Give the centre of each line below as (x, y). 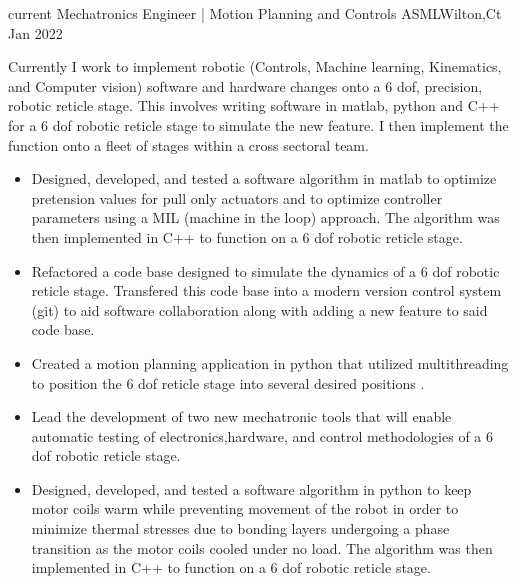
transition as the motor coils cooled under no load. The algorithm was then (262, 547)
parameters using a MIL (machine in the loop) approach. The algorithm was (265, 217)
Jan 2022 (35, 32)
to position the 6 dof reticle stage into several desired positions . (228, 382)
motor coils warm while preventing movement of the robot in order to (245, 508)
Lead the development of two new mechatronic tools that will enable (241, 416)
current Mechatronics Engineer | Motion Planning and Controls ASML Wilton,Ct (255, 13)
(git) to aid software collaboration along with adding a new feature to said (259, 309)
